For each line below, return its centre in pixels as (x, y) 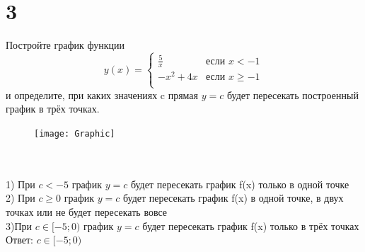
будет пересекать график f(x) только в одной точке (240, 184)
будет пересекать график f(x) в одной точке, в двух (233, 198)
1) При (21, 184)
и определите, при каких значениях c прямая (102, 94)
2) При (21, 198)
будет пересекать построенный (292, 94)
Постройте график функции (65, 45)
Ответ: (19, 240)
